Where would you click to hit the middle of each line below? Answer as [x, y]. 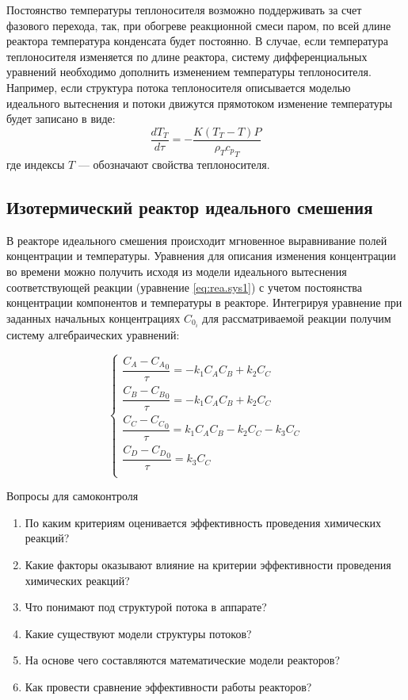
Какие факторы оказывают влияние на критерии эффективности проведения [208, 565]
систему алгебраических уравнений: [93, 334]
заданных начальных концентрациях [93, 317]
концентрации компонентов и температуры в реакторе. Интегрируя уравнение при [204, 302]
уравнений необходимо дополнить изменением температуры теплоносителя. [189, 72]
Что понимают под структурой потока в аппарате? [146, 607]
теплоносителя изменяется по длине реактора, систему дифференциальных [187, 56]
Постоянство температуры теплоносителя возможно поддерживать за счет [184, 10]
